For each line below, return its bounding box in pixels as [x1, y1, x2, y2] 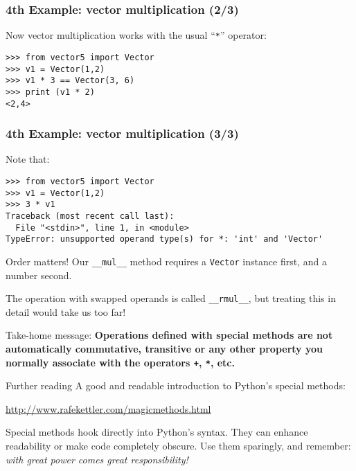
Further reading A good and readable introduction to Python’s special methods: [6, 378, 346, 393]
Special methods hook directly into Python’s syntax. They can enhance [6, 425, 308, 439]
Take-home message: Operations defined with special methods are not [6, 328, 333, 342]
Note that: [6, 152, 50, 166]
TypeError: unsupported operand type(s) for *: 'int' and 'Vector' [6, 234, 323, 245]
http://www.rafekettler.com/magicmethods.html [6, 401, 211, 416]
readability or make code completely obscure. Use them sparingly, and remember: [6, 438, 351, 453]
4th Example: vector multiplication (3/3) [6, 125, 239, 142]
